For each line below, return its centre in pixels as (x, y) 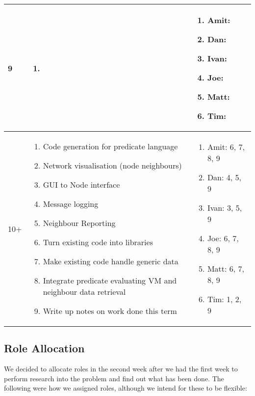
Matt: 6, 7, (226, 269)
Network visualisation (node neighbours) (112, 165)
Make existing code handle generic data (111, 261)
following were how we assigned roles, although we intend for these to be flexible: (126, 388)
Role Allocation (44, 348)
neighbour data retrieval (84, 292)
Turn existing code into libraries (98, 242)
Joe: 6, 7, (223, 238)
